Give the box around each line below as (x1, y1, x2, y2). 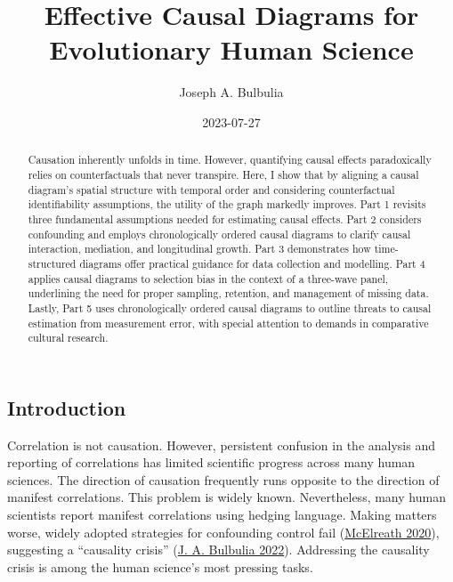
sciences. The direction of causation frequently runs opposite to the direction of (7, 470, 440, 489)
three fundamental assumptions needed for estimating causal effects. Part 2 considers (28, 211, 422, 226)
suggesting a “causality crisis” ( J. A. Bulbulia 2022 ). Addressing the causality (7, 540, 430, 559)
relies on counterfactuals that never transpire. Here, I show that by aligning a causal (28, 166, 419, 182)
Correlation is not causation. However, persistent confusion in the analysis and (7, 435, 435, 454)
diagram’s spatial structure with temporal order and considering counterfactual (28, 182, 395, 197)
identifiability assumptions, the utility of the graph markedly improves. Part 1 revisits (28, 197, 426, 212)
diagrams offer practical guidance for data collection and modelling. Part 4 (79, 255, 425, 271)
